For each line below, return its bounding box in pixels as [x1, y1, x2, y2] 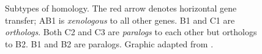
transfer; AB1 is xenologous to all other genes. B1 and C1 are [5, 13, 235, 26]
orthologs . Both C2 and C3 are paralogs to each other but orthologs [5, 25, 257, 38]
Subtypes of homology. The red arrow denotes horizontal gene [5, 2, 237, 14]
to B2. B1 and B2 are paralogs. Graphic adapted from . [5, 37, 214, 50]
